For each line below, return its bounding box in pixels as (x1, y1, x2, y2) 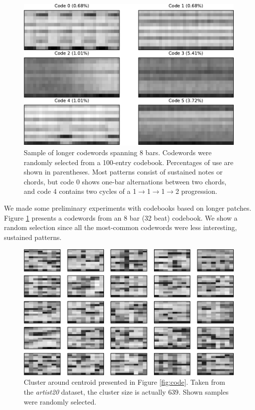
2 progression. (175, 186, 217, 196)
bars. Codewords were (145, 147, 212, 157)
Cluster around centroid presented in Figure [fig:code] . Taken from (24, 377, 225, 387)
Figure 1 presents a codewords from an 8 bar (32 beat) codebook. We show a (4, 212, 238, 223)
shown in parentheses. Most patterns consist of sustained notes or (24, 167, 223, 177)
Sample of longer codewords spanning (24, 147, 138, 157)
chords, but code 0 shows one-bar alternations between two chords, (24, 176, 227, 186)
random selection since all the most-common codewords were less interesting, (4, 222, 237, 233)
